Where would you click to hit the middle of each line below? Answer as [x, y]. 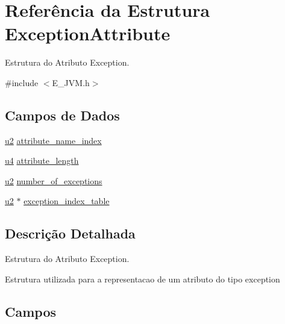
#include [22, 82]
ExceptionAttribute [88, 33]
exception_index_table [67, 201]
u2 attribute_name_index [53, 140]
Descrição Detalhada [70, 233]
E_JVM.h [71, 82]
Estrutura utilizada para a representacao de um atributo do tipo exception [142, 279]
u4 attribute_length [42, 160]
